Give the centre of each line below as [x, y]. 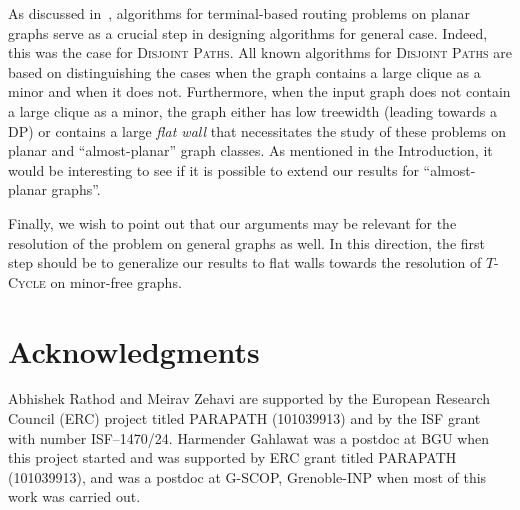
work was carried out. [74, 496]
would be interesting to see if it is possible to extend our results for [213, 169]
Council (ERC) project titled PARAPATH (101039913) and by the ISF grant [244, 418]
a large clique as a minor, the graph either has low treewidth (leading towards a [252, 110]
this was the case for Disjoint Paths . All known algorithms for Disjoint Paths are [260, 52]
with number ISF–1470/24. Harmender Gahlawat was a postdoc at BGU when [249, 437]
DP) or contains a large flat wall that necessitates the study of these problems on [257, 130]
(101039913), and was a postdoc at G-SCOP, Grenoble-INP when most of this [247, 476]
